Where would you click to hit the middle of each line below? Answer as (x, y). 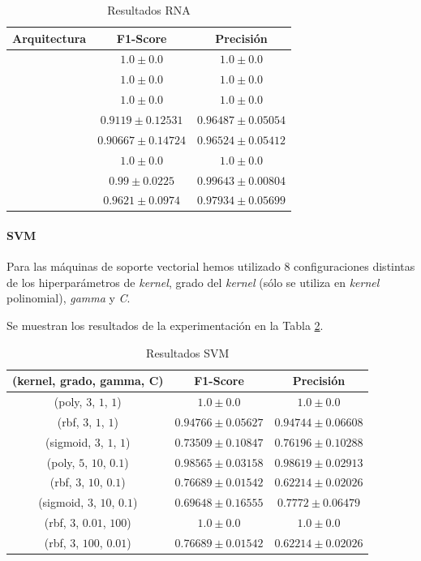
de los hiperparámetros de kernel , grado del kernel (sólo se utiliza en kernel (193, 282)
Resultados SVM (188, 352)
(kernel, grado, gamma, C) (88, 381)
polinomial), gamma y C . (69, 298)
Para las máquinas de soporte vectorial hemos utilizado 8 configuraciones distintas (211, 266)
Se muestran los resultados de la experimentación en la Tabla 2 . (165, 325)
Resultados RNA (149, 10)
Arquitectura (49, 38)
